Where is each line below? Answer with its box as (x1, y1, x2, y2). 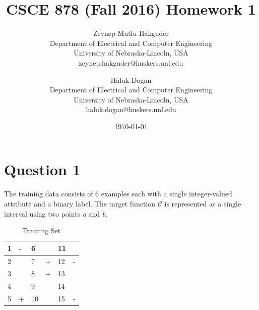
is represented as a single (164, 198, 241, 209)
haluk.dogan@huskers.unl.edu (86, 104, 176, 115)
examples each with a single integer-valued (101, 188, 232, 199)
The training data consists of (4, 188, 93, 199)
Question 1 (4, 159, 81, 180)
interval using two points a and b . (4, 208, 108, 219)
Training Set (22, 225, 61, 236)
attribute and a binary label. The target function (4, 198, 156, 209)
